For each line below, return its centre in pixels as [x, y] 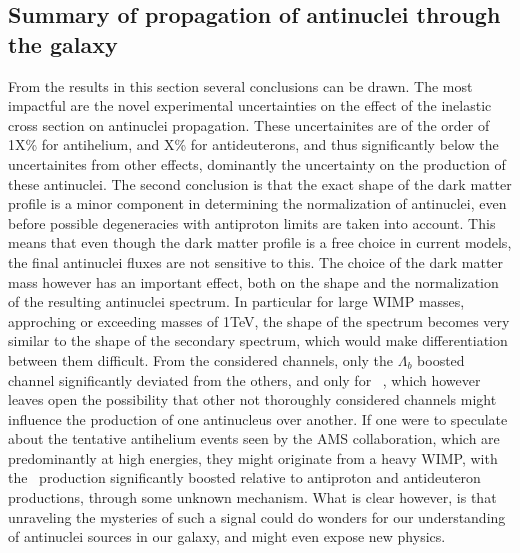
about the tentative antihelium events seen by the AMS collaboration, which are [254, 438]
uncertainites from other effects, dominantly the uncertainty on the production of [257, 163]
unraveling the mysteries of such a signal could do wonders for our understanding [257, 516]
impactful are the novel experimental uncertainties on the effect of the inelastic [250, 105]
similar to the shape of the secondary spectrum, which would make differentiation [258, 340]
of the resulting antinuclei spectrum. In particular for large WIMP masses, [236, 301]
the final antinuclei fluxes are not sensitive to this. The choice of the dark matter [256, 261]
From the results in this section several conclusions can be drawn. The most [240, 85]
